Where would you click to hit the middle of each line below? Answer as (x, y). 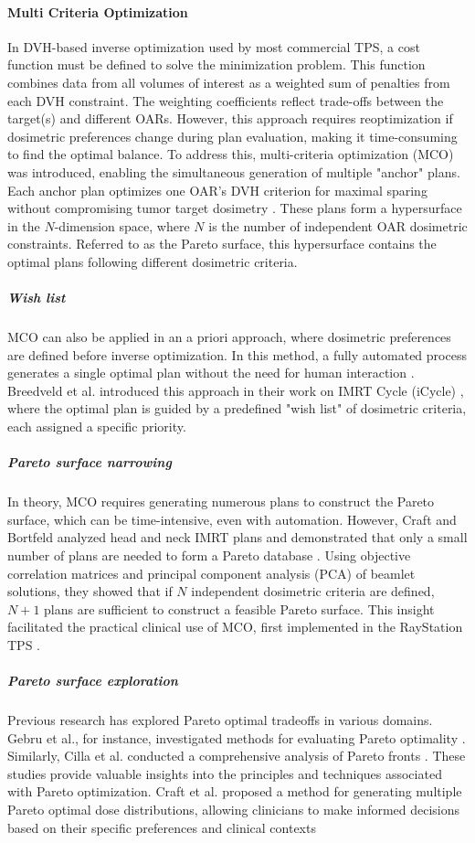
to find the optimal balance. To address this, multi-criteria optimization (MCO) (231, 154)
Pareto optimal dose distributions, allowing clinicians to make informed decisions (234, 810)
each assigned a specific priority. (97, 427)
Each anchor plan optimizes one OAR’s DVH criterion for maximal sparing (217, 190)
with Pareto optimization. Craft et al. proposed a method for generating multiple (235, 791)
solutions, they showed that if (90, 591)
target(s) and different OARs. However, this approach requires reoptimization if (230, 118)
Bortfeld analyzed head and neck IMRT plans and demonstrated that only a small (237, 537)
